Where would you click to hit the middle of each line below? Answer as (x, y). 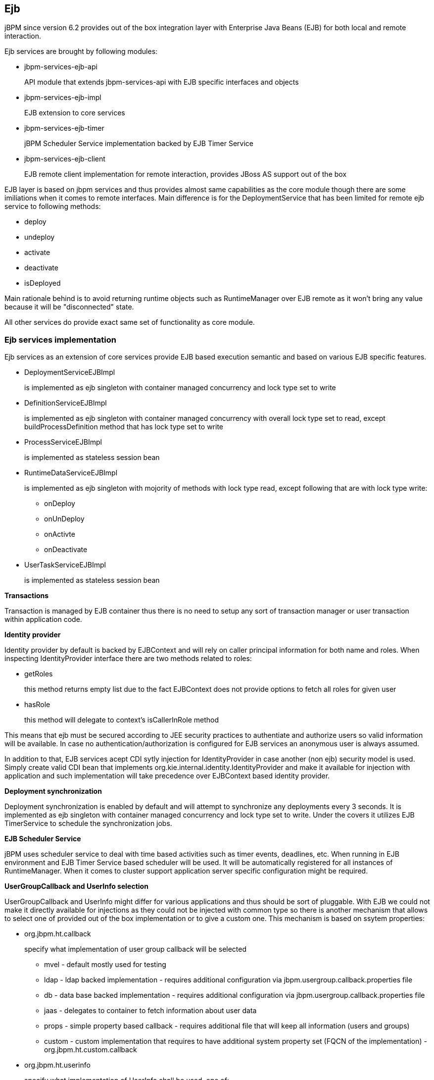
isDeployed (43, 283)
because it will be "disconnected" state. (69, 307)
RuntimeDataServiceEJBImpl (71, 473)
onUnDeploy (64, 519)
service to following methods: (53, 206)
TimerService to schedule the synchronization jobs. (88, 823)
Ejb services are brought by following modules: (81, 51)
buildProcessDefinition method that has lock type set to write (124, 427)
